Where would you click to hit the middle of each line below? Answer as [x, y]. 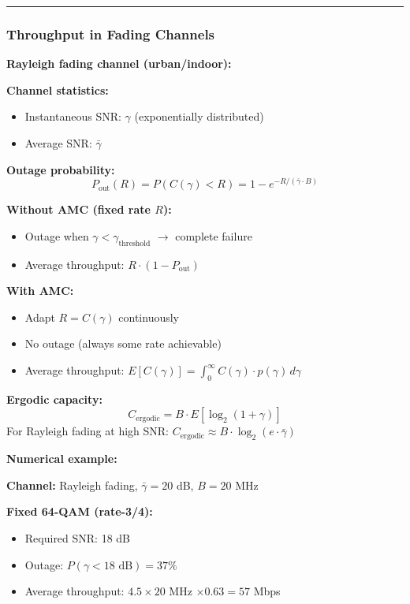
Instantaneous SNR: [73, 116]
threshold [134, 243]
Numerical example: [62, 459]
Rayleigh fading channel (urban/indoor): [119, 63]
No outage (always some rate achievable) [123, 343]
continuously [149, 317]
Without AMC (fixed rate [78, 209]
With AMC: [40, 291]
